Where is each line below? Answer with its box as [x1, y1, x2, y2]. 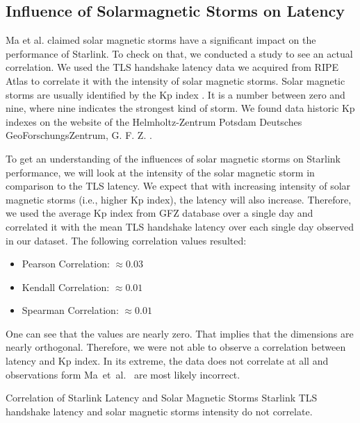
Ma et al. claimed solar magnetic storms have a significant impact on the [6, 33, 316, 47]
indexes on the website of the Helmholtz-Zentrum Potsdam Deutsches [6, 114, 302, 128]
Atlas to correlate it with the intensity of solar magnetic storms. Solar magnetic [6, 73, 345, 88]
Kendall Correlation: [22, 279, 110, 294]
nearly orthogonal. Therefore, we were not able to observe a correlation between [6, 340, 346, 354]
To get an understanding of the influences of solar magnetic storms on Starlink [6, 151, 341, 165]
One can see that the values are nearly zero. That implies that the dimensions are [6, 326, 354, 340]
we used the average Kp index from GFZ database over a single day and [6, 206, 313, 220]
